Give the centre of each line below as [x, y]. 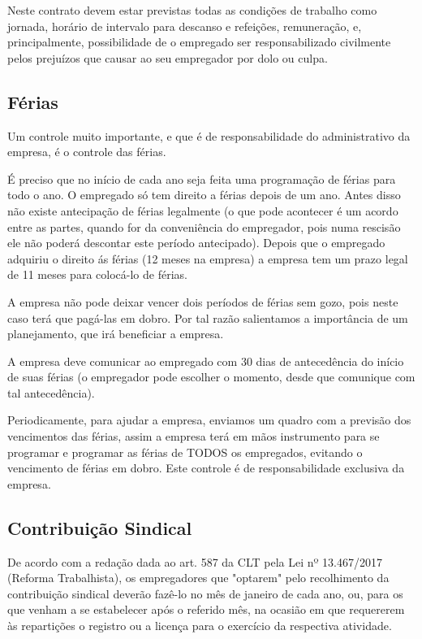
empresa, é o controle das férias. [87, 152]
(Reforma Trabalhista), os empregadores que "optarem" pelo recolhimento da [198, 578]
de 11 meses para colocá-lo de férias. [97, 274]
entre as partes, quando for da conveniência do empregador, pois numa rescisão [204, 226]
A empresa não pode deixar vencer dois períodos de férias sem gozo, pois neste [203, 301]
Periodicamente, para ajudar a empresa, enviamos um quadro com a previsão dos [209, 420]
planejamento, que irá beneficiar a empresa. [116, 334]
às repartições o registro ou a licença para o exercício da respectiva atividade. [200, 626]
